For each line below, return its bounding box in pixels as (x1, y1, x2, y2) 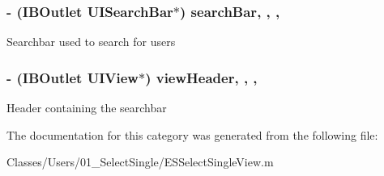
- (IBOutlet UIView (6, 67, 139, 87)
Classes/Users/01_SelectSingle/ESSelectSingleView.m (6, 153, 274, 170)
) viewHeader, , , (145, 67, 258, 87)
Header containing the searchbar (6, 99, 167, 116)
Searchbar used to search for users (6, 33, 176, 50)
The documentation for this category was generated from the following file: (6, 126, 378, 143)
